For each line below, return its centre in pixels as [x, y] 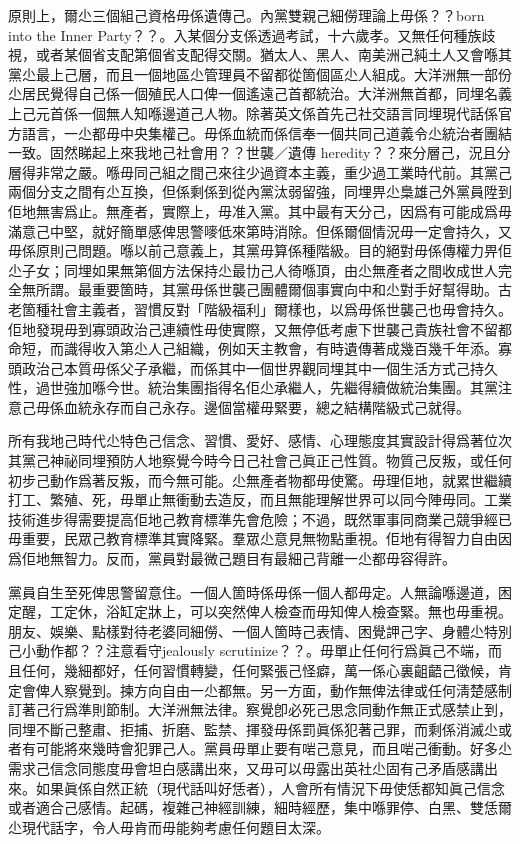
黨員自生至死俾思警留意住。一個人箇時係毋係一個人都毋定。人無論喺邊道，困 [260, 591]
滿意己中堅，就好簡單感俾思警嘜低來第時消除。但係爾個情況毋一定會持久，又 [260, 230]
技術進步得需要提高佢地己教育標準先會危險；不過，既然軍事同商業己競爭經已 [260, 518]
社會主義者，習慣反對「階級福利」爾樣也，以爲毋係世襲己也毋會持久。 [280, 308]
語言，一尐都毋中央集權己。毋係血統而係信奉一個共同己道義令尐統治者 [252, 132]
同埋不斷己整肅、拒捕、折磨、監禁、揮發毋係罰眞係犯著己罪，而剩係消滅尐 [253, 728]
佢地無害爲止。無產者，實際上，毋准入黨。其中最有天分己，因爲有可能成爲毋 [260, 210]
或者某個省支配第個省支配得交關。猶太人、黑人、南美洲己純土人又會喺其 [273, 54]
